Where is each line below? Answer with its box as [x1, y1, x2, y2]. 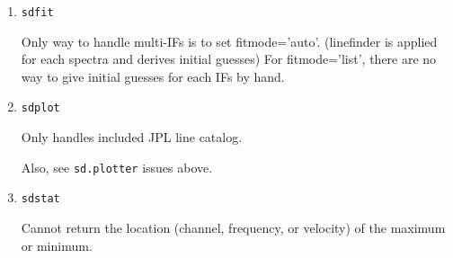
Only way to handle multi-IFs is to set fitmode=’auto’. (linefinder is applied [21, 31, 438, 50]
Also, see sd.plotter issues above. [21, 157, 213, 176]
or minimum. [21, 236, 93, 254]
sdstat [21, 192, 60, 206]
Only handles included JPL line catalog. [21, 128, 243, 147]
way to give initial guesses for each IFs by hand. [21, 67, 285, 85]
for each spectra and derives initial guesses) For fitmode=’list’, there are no [21, 49, 437, 68]
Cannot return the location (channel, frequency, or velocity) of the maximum [21, 218, 446, 236]
